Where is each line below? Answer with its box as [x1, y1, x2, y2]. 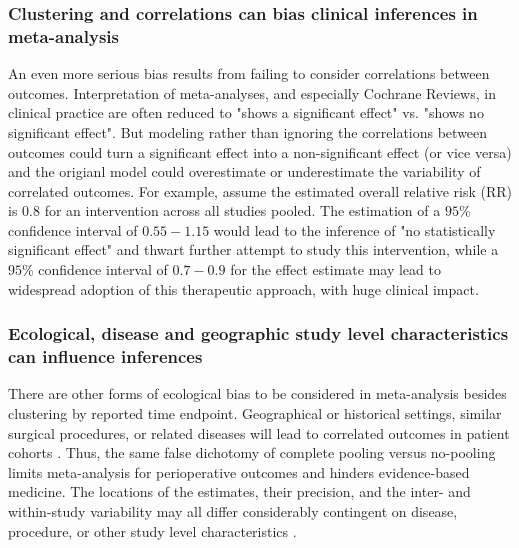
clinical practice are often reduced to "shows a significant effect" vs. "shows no [8, 102, 484, 123]
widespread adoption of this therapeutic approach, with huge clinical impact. [8, 278, 479, 299]
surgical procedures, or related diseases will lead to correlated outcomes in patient [8, 422, 510, 443]
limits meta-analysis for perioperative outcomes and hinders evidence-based [8, 461, 470, 482]
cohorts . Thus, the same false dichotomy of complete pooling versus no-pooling [8, 442, 496, 463]
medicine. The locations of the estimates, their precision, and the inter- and [8, 481, 471, 502]
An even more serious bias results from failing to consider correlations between [8, 63, 490, 84]
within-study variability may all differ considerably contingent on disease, [8, 500, 458, 521]
